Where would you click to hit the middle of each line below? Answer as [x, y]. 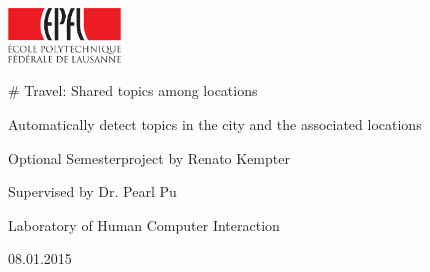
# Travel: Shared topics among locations [133, 90]
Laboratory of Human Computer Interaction [144, 224]
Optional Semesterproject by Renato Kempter [149, 157]
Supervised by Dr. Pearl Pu [92, 191]
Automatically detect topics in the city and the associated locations [215, 124]
